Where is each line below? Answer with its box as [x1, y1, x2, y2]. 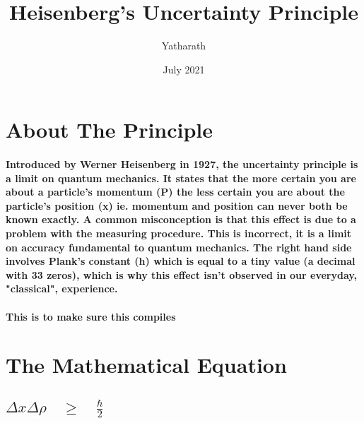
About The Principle [6, 115, 213, 144]
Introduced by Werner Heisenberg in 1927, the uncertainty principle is [6, 157, 358, 172]
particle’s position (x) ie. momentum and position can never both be [6, 198, 348, 213]
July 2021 [163, 61, 205, 76]
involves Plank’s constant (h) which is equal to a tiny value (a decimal [6, 254, 356, 268]
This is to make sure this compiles [6, 309, 176, 323]
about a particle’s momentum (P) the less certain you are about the [6, 184, 345, 199]
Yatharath [161, 38, 206, 53]
